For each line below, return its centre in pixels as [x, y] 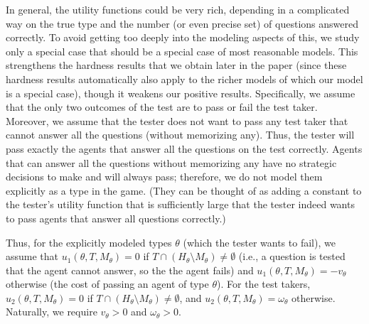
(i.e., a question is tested [292, 256]
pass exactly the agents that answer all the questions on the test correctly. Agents [184, 148]
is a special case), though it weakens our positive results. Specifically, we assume [181, 93]
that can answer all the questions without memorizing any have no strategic [171, 162]
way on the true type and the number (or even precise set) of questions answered [182, 23]
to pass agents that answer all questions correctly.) [116, 218]
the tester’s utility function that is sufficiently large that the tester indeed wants [180, 204]
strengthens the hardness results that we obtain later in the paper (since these [176, 65]
